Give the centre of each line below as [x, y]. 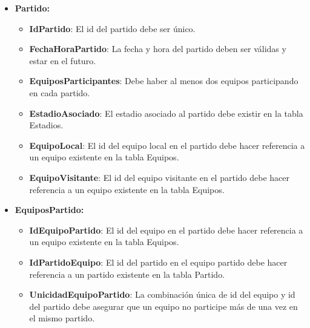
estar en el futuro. [63, 60]
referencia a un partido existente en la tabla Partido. [127, 274]
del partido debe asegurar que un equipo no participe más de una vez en [163, 306]
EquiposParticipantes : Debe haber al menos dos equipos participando [164, 81]
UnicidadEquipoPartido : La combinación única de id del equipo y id [162, 294]
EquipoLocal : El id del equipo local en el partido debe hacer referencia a [167, 145]
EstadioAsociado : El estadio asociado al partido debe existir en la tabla [166, 113]
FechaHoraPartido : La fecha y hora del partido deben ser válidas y [158, 49]
